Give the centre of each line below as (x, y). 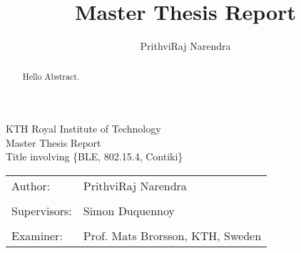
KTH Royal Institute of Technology (83, 129)
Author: (31, 185)
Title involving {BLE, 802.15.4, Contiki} (95, 156)
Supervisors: (42, 210)
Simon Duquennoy (129, 210)
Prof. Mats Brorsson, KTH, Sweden (172, 235)
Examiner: (37, 235)
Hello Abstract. (51, 76)
